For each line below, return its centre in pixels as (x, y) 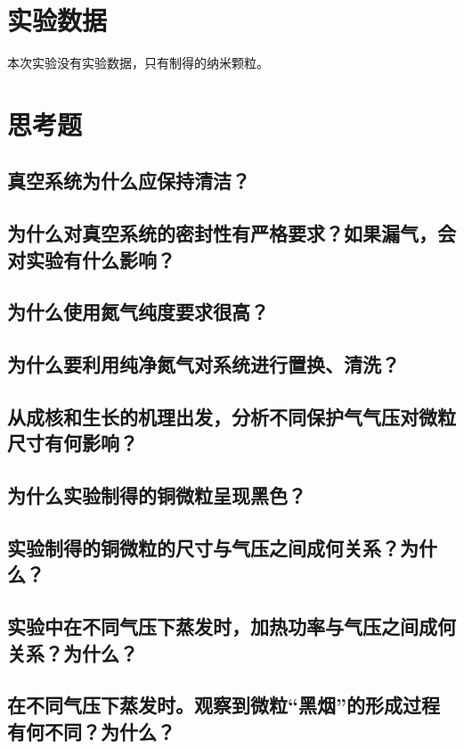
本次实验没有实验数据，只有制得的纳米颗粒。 (138, 63)
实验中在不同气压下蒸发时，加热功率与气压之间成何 (232, 626)
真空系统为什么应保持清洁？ (129, 181)
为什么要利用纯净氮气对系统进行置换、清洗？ (204, 364)
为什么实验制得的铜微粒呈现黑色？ (157, 495)
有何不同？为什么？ (91, 731)
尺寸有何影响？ (73, 443)
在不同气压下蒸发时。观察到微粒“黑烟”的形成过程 (224, 705)
